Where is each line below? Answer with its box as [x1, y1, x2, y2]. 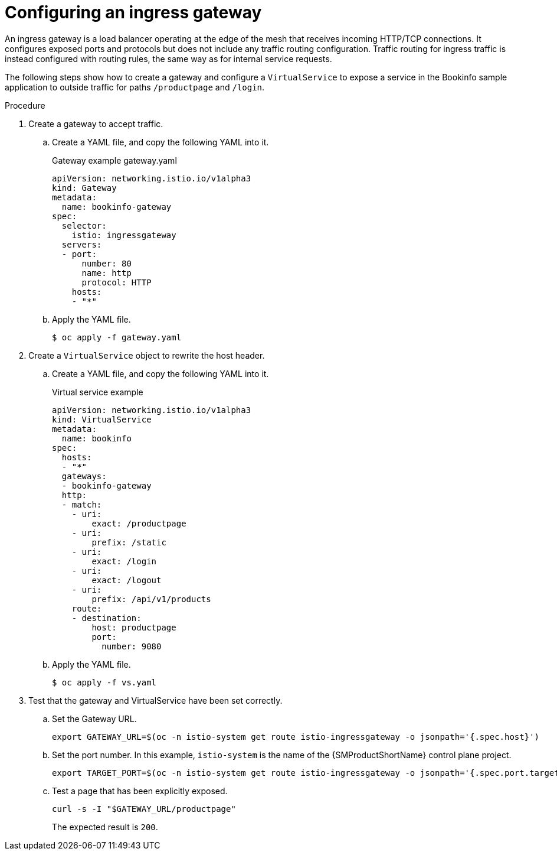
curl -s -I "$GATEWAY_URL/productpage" [52, 804, 236, 814]
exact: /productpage [91, 518, 186, 528]
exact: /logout [91, 575, 162, 585]
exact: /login [91, 556, 157, 566]
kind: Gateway [52, 183, 117, 193]
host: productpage [91, 622, 176, 632]
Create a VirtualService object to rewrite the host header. [28, 350, 265, 360]
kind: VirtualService [52, 414, 152, 424]
